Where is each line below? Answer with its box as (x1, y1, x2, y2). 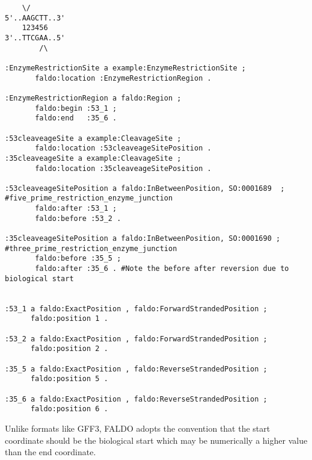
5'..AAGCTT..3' (5, 13, 66, 22)
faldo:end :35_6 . (35, 114, 117, 123)
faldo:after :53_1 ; (35, 204, 117, 213)
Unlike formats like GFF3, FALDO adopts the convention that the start (5, 421, 271, 434)
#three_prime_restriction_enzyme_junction (5, 244, 177, 253)
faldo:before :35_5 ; (35, 254, 121, 263)
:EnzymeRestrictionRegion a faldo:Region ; (5, 93, 182, 102)
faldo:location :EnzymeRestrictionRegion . (35, 73, 212, 82)
